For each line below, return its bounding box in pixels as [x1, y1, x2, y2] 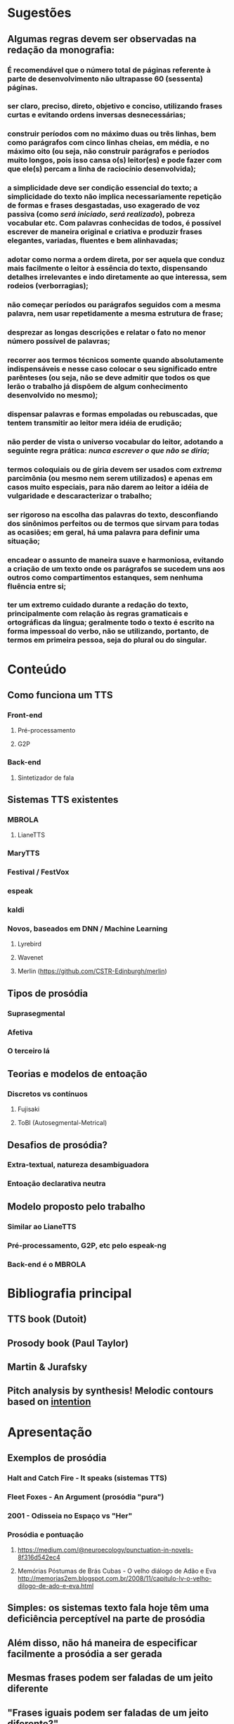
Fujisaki [17, 1105, 40, 1114]
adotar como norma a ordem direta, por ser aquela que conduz [7, 255, 226, 264]
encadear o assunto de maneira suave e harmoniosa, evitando [7, 555, 224, 565]
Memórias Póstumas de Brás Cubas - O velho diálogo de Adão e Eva [17, 1567, 216, 1575]
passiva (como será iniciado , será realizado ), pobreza [7, 210, 195, 219]
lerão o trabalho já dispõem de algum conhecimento [7, 381, 188, 391]
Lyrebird [17, 940, 42, 948]
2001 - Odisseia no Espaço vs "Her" [7, 1510, 133, 1520]
